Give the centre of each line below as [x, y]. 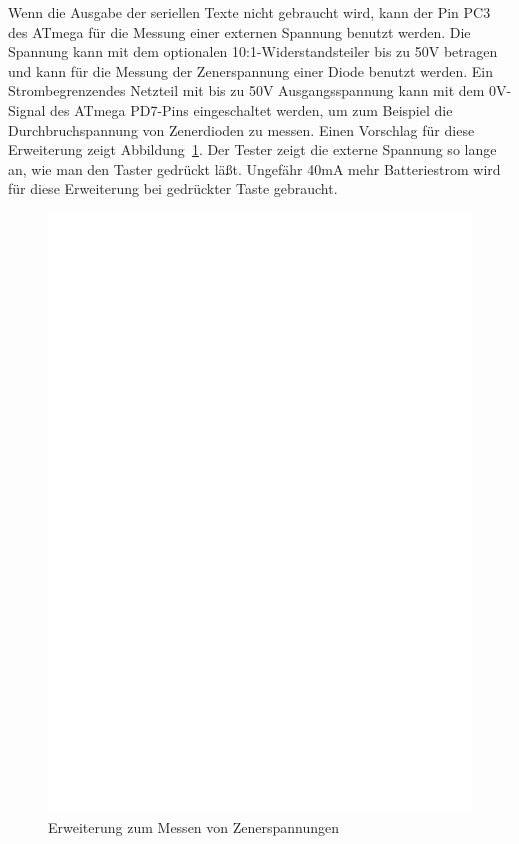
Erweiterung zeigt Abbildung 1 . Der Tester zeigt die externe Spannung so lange [252, 149]
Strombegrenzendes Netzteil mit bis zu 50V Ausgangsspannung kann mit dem [246, 90]
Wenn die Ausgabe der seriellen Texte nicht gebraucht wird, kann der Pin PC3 [249, 12]
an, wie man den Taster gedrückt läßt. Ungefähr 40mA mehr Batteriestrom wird [254, 168]
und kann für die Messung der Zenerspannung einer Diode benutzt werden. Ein [251, 70]
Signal [27, 109]
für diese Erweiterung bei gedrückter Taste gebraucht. [173, 188]
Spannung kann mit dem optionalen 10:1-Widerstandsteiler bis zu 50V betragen [253, 51]
